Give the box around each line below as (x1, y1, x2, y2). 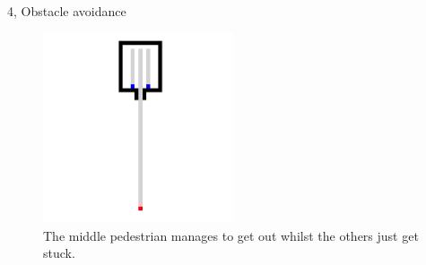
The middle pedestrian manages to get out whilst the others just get (43, 226, 419, 244)
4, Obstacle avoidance (7, 2, 126, 20)
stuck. (43, 244, 75, 262)
